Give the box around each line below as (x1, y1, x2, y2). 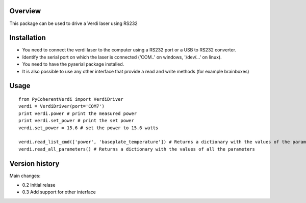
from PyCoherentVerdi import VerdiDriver (18, 97, 123, 102)
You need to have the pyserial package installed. (22, 61, 124, 67)
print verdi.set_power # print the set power (18, 118, 135, 124)
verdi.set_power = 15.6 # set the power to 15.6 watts (18, 125, 159, 131)
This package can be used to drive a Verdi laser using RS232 (9, 20, 138, 26)
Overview (9, 7, 41, 15)
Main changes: (9, 172, 41, 179)
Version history (9, 159, 60, 168)
